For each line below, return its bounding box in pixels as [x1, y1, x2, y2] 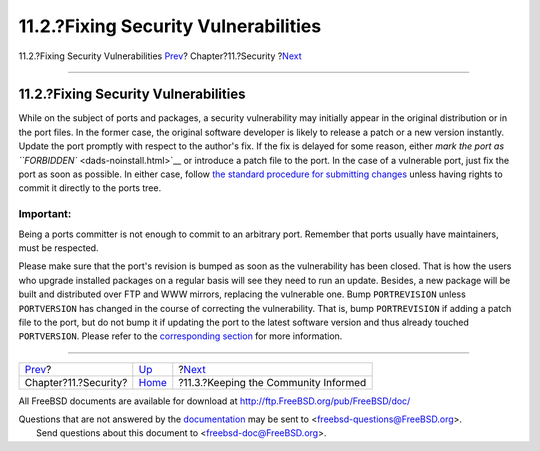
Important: [18, 207, 72, 221]
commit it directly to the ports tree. [18, 182, 162, 194]
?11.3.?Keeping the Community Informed [178, 375, 367, 389]
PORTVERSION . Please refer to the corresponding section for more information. [18, 330, 343, 342]
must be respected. [18, 241, 99, 254]
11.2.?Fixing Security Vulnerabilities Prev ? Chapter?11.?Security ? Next [18, 50, 302, 62]
